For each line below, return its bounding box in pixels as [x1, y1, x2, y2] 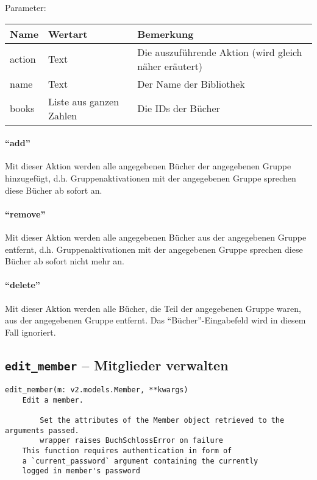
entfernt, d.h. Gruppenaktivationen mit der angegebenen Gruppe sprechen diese [5, 242, 303, 255]
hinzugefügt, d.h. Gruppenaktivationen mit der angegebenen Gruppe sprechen [5, 171, 296, 184]
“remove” [5, 207, 46, 220]
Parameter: [5, 1, 46, 13]
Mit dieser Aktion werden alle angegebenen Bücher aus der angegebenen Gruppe [5, 230, 307, 243]
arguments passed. [5, 426, 79, 435]
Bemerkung [137, 26, 194, 41]
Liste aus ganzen [48, 94, 119, 108]
